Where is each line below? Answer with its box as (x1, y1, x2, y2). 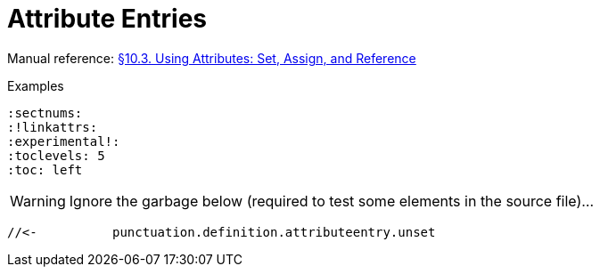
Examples (7, 77, 64, 93)
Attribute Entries (7, 4, 207, 34)
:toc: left (7, 162, 83, 177)
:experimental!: (7, 133, 120, 149)
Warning (10, 191, 66, 210)
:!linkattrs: (7, 119, 98, 134)
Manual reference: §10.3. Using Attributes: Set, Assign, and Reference (7, 50, 416, 66)
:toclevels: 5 (7, 148, 105, 163)
